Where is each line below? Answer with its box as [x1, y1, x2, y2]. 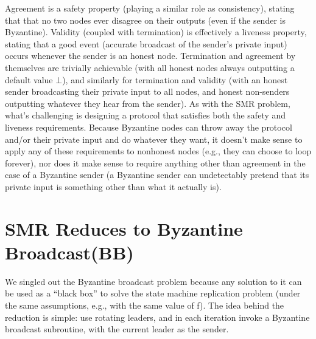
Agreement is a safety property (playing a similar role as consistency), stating [5, 2, 295, 14]
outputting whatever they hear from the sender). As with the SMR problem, [5, 97, 290, 109]
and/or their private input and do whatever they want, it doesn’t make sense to [5, 132, 303, 145]
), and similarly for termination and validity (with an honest [62, 73, 288, 86]
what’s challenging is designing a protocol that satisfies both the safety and [5, 109, 286, 122]
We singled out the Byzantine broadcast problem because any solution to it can [5, 275, 302, 287]
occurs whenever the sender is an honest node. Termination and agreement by [5, 49, 296, 62]
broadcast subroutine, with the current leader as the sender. [5, 323, 229, 335]
